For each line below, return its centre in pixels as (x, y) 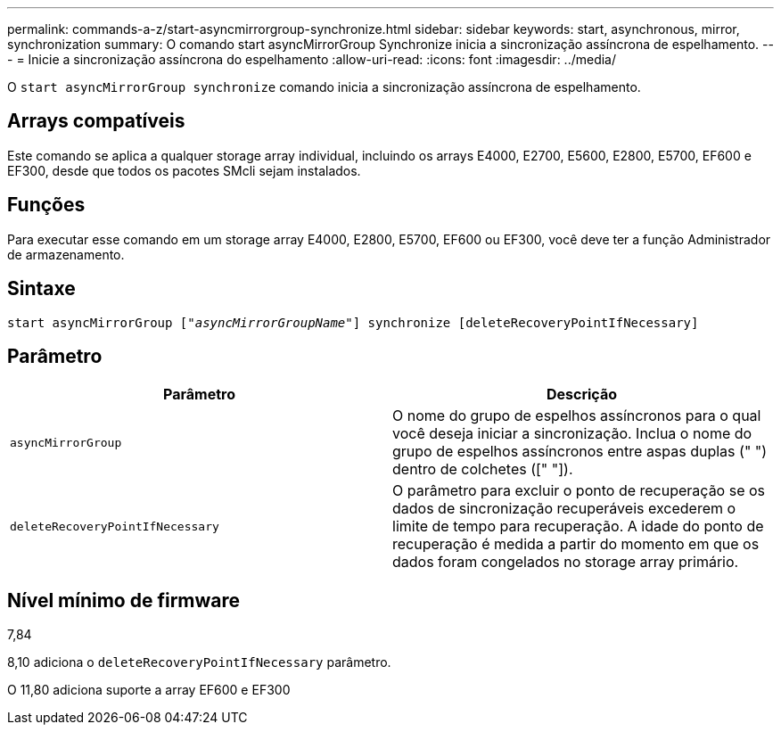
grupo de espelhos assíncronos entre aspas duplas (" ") (580, 452)
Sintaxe (41, 289)
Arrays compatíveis (96, 121)
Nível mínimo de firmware (124, 600)
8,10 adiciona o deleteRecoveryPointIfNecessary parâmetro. (199, 662)
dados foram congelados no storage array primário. (566, 562)
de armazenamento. (66, 254)
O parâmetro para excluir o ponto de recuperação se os (579, 491)
